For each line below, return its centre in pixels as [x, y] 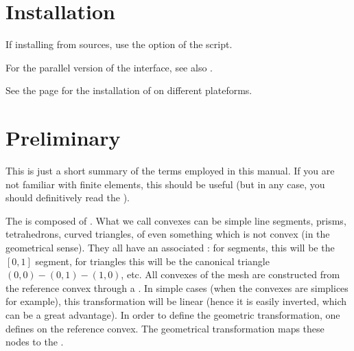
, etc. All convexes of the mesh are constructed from [231, 274]
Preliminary [63, 138]
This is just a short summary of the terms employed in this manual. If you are [170, 171]
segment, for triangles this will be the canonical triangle [152, 261]
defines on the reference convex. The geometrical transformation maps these [165, 328]
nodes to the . [35, 342]
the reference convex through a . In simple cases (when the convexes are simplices [177, 287]
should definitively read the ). [68, 197]
